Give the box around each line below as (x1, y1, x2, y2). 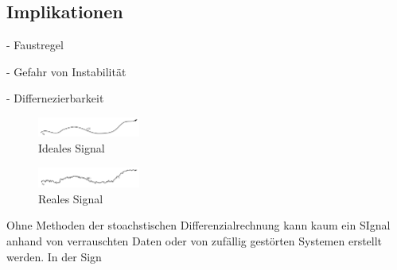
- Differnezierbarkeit (6, 90, 104, 106)
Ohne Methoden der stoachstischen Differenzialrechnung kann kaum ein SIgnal (6, 217, 391, 233)
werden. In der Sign (6, 248, 102, 264)
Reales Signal (38, 190, 103, 206)
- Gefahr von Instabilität (6, 63, 126, 79)
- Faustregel (6, 37, 64, 53)
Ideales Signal (38, 139, 105, 156)
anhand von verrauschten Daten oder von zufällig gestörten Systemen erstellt (6, 232, 383, 249)
